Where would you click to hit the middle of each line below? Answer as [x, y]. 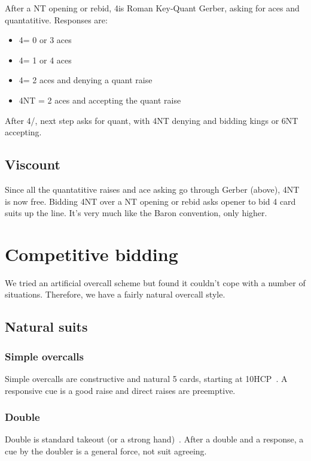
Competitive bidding [92, 254]
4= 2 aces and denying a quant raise [86, 80]
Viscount [33, 164]
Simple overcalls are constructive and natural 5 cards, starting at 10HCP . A [146, 379]
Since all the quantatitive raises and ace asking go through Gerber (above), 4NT [152, 189]
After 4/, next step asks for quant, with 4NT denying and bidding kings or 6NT [152, 120]
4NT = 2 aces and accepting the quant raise [100, 100]
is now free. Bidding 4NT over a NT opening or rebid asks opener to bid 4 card [150, 201]
